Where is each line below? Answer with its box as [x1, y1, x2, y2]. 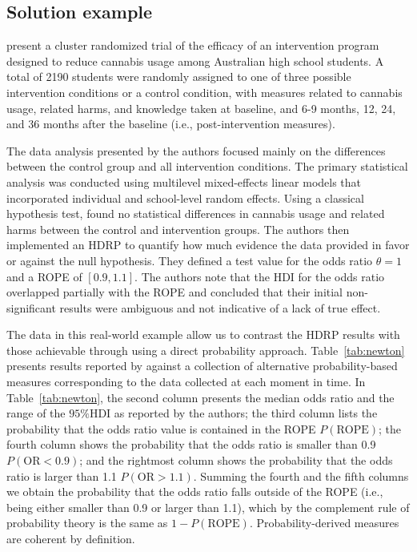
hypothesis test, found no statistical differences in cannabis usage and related [6, 205, 385, 222]
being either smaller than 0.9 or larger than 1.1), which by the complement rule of [6, 498, 410, 515]
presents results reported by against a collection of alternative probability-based [6, 357, 398, 374]
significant [6, 299, 56, 316]
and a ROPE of [6, 268, 82, 284]
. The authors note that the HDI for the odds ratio [134, 268, 385, 284]
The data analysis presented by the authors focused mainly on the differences [6, 142, 386, 159]
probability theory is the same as [6, 514, 168, 531]
